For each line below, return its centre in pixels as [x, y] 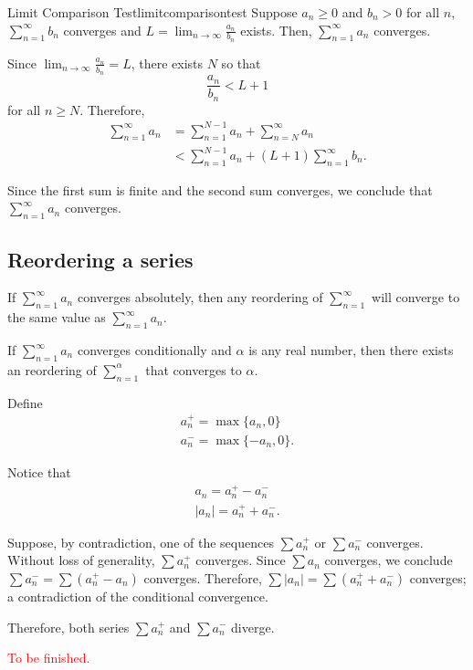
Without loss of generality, [81, 560]
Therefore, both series [68, 627]
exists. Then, [276, 30]
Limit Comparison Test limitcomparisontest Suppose [152, 12]
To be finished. [49, 658]
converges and [102, 30]
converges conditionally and [154, 350]
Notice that [39, 472]
